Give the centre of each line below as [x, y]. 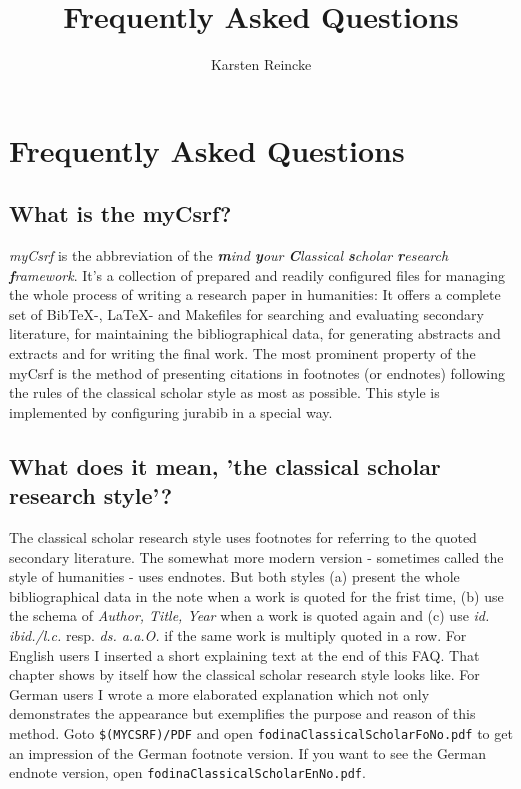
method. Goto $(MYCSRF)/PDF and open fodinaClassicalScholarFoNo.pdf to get [261, 732]
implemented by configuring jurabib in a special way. [171, 411]
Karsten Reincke [261, 64]
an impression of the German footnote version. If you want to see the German [248, 752]
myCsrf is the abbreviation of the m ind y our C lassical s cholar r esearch [229, 255]
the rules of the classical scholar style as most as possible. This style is [224, 392]
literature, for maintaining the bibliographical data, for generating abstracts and [255, 333]
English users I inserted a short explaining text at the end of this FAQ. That [244, 654]
